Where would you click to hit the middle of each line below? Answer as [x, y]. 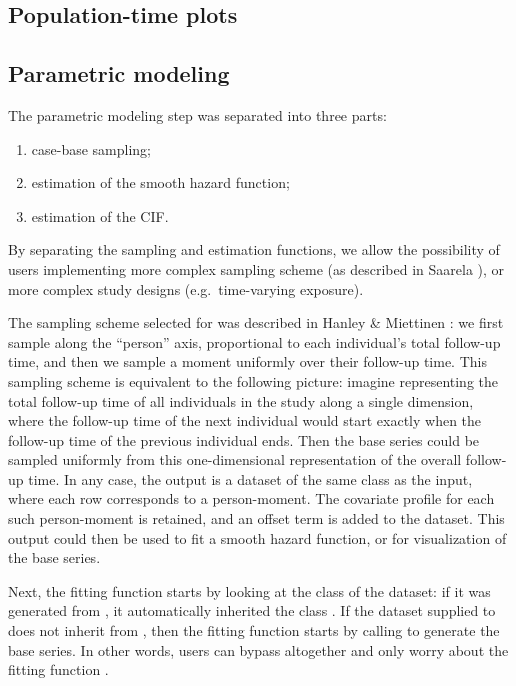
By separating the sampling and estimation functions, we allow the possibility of [254, 249]
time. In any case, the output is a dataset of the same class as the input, [250, 478]
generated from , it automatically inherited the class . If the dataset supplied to [252, 610]
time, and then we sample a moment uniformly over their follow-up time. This [247, 361]
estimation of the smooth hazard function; [160, 182]
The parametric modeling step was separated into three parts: [197, 114]
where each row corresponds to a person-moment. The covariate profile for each [251, 498]
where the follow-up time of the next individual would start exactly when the [245, 420]
